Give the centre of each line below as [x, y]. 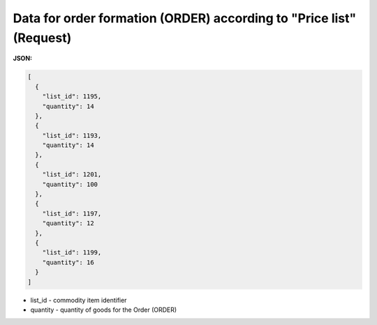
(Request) [42, 38]
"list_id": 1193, [72, 135]
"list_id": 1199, [72, 252]
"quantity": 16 [68, 262]
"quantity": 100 [70, 184]
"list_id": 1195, [72, 97]
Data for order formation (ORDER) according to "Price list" [185, 18]
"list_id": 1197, [72, 213]
